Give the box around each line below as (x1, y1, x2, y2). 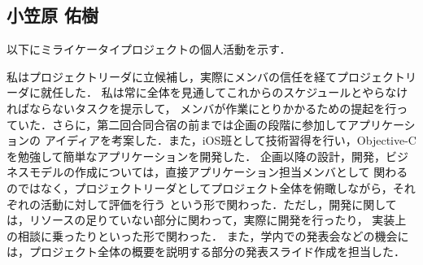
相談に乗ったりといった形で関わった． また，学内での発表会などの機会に (17, 227, 409, 244)
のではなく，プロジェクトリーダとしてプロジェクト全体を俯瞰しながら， (7, 179, 393, 196)
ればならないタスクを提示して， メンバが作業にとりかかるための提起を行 (7, 99, 397, 116)
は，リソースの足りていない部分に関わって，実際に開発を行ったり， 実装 (7, 211, 395, 228)
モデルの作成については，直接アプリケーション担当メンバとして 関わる (28, 163, 408, 180)
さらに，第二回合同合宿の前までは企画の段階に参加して (51, 115, 347, 132)
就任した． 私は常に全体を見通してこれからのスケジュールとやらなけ (40, 84, 408, 101)
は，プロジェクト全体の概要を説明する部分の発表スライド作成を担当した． (7, 243, 405, 260)
